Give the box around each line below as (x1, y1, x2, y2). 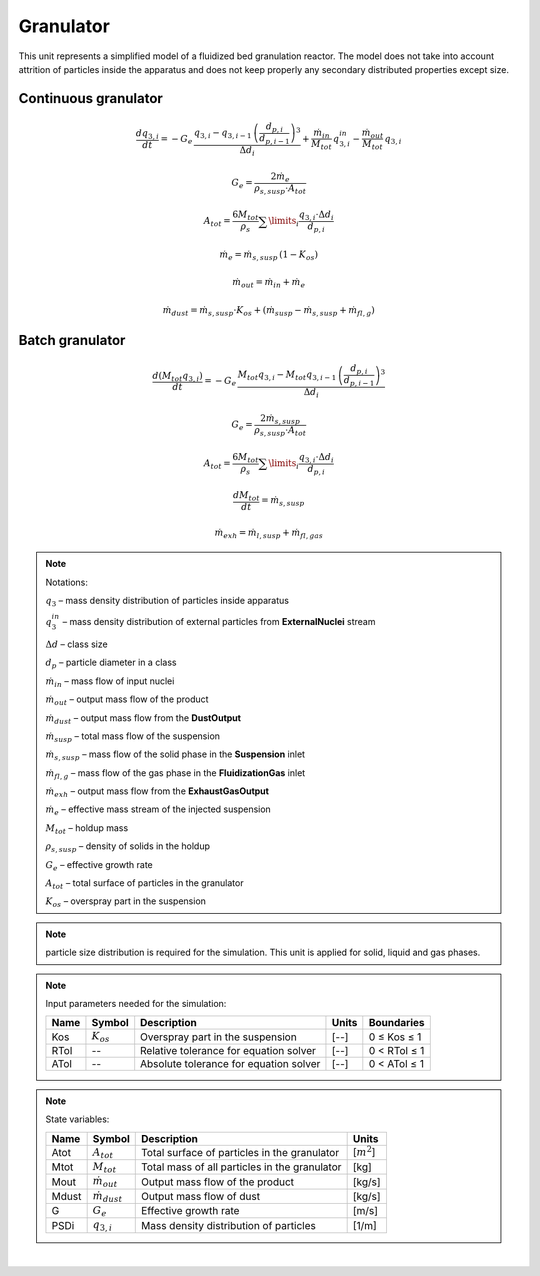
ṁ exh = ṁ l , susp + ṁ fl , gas (214, 526, 324, 540)
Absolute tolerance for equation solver (140, 1056, 321, 1070)
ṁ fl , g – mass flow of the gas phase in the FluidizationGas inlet (45, 766, 306, 781)
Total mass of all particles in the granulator (141, 1160, 342, 1174)
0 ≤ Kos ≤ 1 (368, 1030, 422, 1044)
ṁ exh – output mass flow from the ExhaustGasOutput (45, 785, 270, 799)
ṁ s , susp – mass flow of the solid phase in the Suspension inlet (45, 748, 305, 763)
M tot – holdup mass (45, 821, 129, 836)
